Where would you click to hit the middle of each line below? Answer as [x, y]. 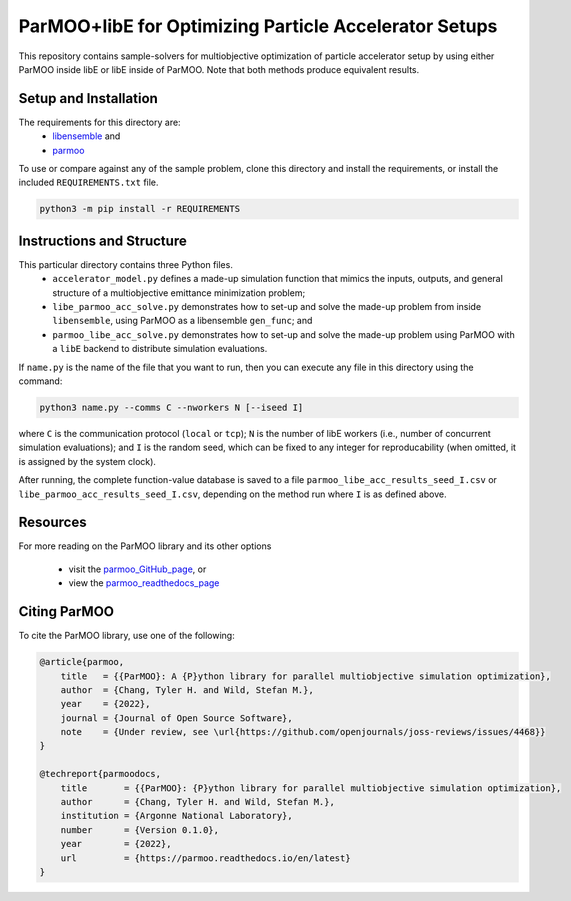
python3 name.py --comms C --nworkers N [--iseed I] [171, 407]
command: [40, 381]
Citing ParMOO [66, 611]
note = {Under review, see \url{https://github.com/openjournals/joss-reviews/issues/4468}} [303, 732]
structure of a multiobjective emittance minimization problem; [179, 292]
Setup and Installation [88, 98]
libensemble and [86, 136]
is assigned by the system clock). [87, 461]
